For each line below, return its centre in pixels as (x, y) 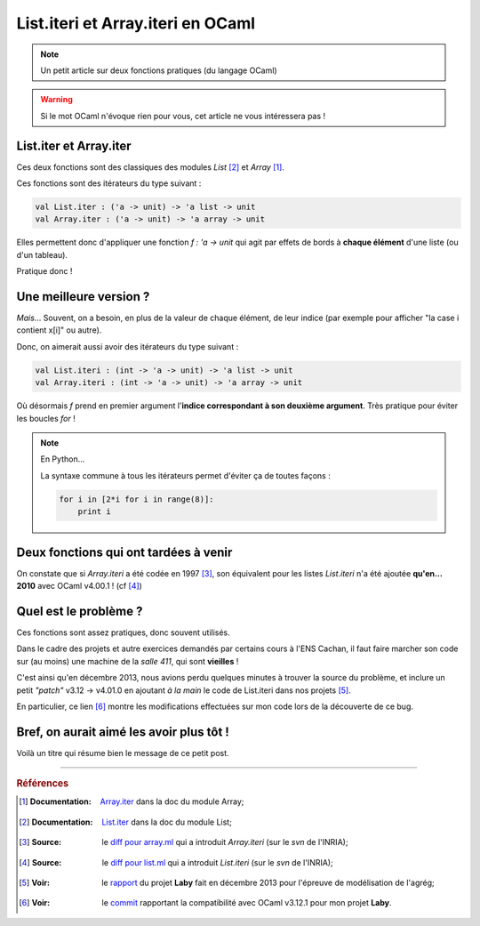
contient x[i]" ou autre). (59, 330)
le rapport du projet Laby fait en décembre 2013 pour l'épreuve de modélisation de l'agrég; (268, 883)
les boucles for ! (46, 418)
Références (43, 784)
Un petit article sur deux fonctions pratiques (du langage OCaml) (159, 70)
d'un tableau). (42, 254)
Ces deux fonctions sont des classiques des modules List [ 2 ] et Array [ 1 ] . (150, 167)
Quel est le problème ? (80, 611)
